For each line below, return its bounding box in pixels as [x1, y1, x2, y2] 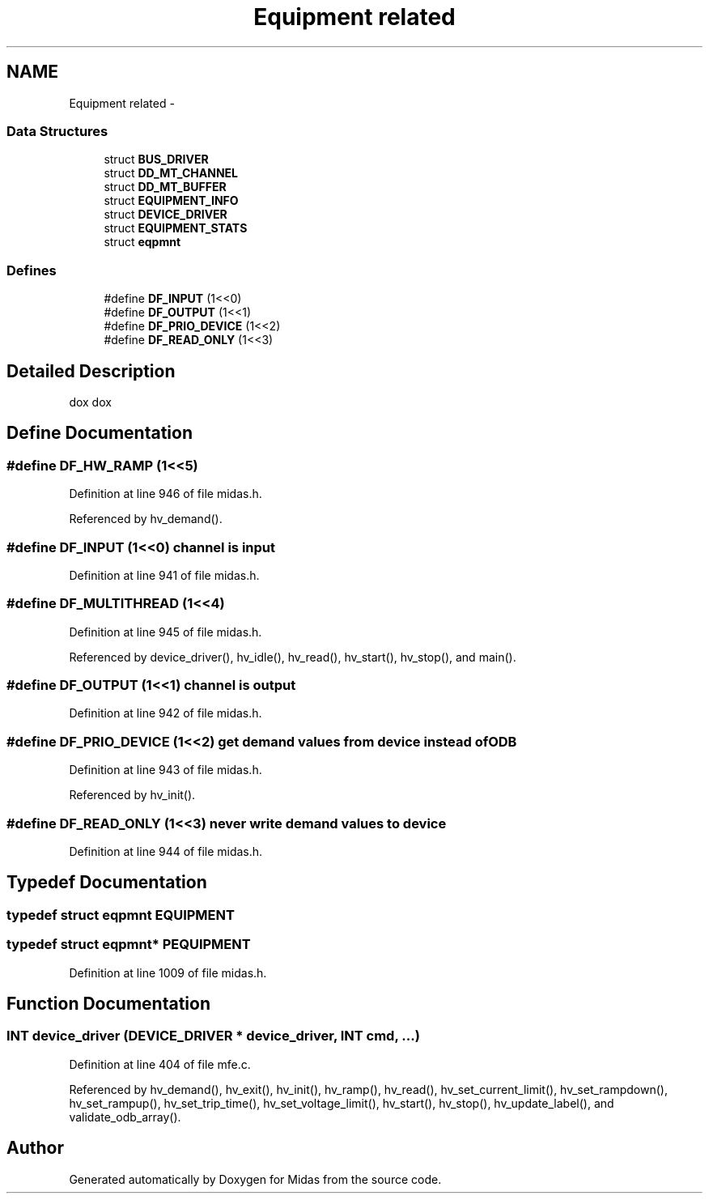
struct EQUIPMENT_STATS [104, 221, 248, 236]
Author [6, 1138, 64, 1159]
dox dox [69, 394, 112, 409]
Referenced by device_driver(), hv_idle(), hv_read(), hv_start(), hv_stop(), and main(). [69, 649, 516, 664]
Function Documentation [6, 993, 210, 1014]
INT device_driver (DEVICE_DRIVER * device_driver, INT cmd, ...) [6, 1028, 420, 1045]
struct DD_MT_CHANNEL [104, 166, 238, 181]
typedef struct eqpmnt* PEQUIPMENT [6, 936, 251, 953]
